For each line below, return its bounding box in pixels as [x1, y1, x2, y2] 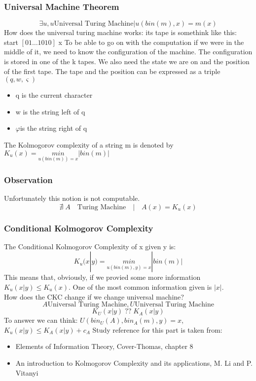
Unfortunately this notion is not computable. [4, 193, 140, 203]
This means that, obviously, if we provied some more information [4, 272, 201, 282]
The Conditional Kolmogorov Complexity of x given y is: [4, 241, 176, 251]
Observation [4, 173, 53, 186]
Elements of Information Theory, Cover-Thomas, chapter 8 [15, 341, 193, 351]
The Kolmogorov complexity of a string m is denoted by [4, 139, 174, 150]
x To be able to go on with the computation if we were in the [58, 37, 244, 47]
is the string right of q [20, 123, 87, 133]
